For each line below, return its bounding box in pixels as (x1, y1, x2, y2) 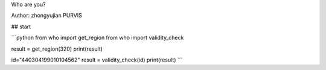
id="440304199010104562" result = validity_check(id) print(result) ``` (11, 56, 183, 63)
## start (11, 23, 31, 30)
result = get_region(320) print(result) (11, 45, 103, 52)
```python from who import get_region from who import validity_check (11, 34, 184, 42)
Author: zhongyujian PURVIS (11, 12, 83, 19)
